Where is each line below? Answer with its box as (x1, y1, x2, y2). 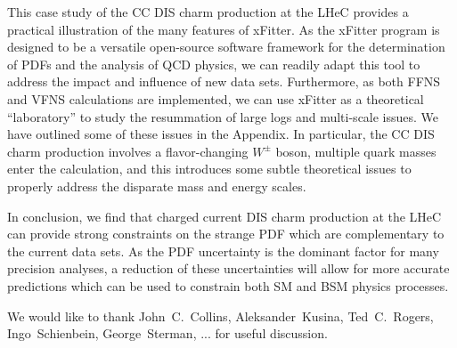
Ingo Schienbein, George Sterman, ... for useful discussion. (7, 324, 328, 343)
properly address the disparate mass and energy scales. (7, 176, 306, 195)
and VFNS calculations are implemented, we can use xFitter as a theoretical (7, 89, 424, 108)
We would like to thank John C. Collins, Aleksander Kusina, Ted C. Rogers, (7, 306, 434, 325)
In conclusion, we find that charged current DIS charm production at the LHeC (7, 206, 442, 225)
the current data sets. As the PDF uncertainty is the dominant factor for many (7, 241, 439, 260)
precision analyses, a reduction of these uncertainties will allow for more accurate (7, 259, 450, 278)
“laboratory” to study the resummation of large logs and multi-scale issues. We (7, 107, 439, 125)
